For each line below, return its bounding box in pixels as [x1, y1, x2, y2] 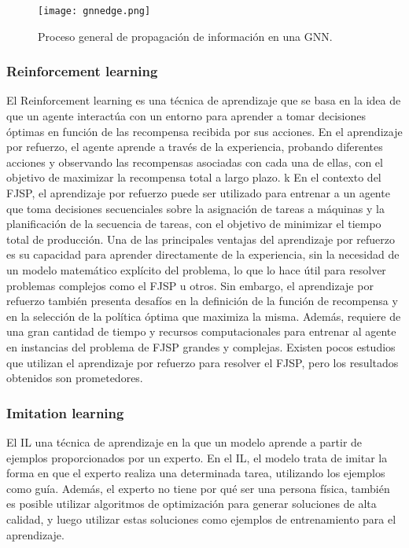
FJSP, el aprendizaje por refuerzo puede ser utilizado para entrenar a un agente [6, 185, 390, 201]
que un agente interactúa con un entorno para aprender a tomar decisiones [6, 108, 366, 124]
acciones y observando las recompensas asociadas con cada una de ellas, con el [6, 153, 383, 170]
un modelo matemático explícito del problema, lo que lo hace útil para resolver [6, 262, 386, 278]
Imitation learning [6, 403, 124, 422]
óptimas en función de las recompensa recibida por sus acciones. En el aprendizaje [6, 123, 403, 139]
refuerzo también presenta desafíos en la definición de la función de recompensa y [6, 292, 398, 309]
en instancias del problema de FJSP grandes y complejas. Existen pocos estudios [6, 338, 396, 355]
